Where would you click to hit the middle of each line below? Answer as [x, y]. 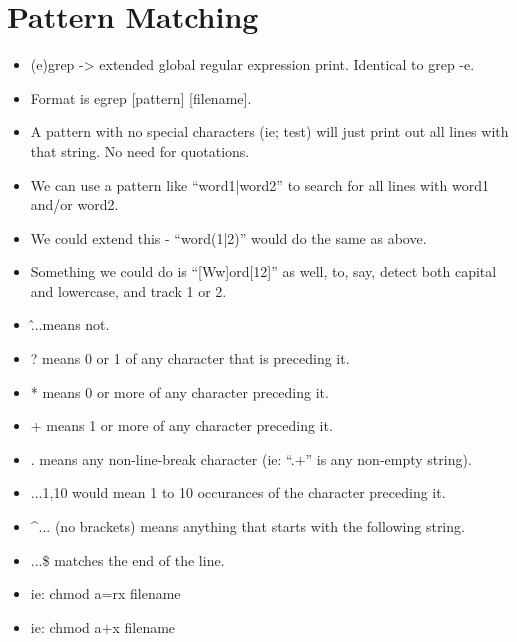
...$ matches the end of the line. [127, 559]
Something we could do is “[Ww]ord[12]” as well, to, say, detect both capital [263, 271]
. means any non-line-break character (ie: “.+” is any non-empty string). [251, 458]
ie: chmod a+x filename [103, 626]
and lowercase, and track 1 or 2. [128, 290]
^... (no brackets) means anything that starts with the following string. [247, 526]
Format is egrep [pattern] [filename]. [141, 97]
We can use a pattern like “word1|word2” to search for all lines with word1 [259, 184]
